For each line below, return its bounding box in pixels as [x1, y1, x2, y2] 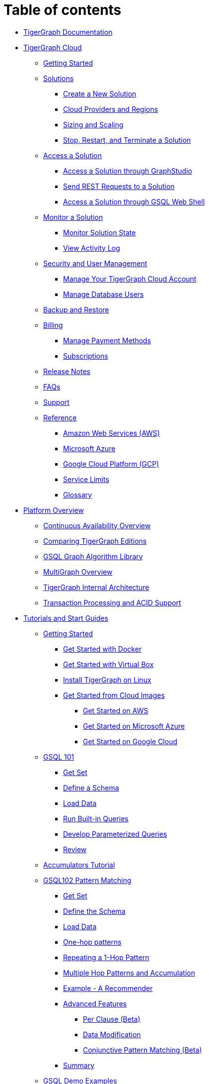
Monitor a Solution [43, 212, 103, 221]
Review [63, 845, 87, 854]
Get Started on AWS [83, 706, 148, 715]
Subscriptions [63, 351, 108, 360]
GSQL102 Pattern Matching [43, 876, 132, 885]
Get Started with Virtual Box [63, 660, 154, 669]
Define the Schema [63, 906, 126, 915]
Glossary [63, 490, 92, 499]
